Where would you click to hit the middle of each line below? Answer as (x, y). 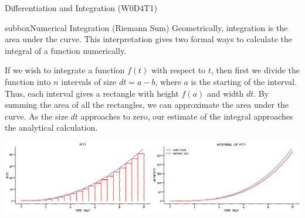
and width (226, 93)
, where (168, 81)
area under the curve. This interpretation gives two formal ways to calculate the (149, 39)
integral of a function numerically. (66, 50)
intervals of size (89, 81)
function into (28, 81)
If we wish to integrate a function (65, 70)
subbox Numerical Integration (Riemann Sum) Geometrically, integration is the (146, 27)
